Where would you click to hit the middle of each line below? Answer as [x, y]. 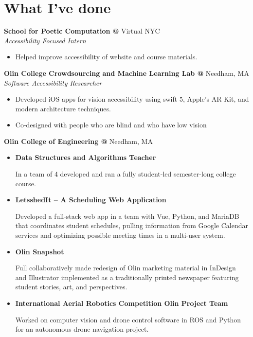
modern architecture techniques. [63, 108]
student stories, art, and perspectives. [71, 287]
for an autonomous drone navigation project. [82, 329]
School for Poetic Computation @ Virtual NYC [82, 31]
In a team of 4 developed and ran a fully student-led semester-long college [126, 174]
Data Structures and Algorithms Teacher [86, 157]
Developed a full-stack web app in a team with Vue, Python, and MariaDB [127, 216]
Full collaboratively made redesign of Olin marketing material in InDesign [126, 268]
